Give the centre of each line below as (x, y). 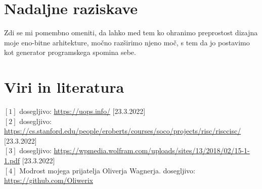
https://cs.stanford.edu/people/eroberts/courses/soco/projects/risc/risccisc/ (123, 131)
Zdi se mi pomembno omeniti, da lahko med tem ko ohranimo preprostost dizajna (131, 33)
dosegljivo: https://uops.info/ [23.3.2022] (82, 111)
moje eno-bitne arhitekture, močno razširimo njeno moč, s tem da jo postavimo (127, 42)
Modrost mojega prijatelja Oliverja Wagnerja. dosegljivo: (107, 170)
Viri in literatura (64, 87)
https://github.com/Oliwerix (49, 180)
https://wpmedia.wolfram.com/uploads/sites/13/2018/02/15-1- (152, 150)
